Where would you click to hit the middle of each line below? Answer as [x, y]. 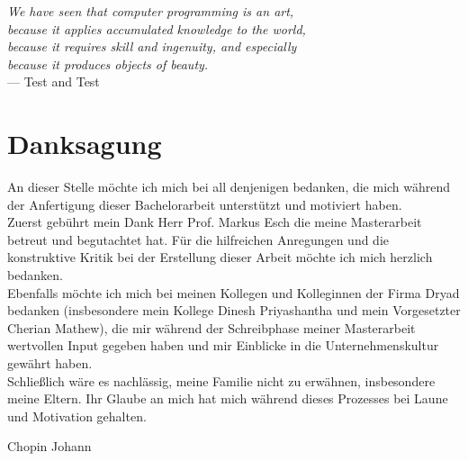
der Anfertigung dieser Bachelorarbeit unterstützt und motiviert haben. [205, 204]
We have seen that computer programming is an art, [151, 11]
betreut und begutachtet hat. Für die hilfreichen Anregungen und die [198, 239]
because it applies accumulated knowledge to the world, [157, 28]
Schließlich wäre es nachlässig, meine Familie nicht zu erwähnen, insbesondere [221, 380]
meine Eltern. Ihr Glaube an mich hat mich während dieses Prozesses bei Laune [228, 398]
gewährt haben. [50, 363]
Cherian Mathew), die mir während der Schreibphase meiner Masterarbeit [211, 327]
